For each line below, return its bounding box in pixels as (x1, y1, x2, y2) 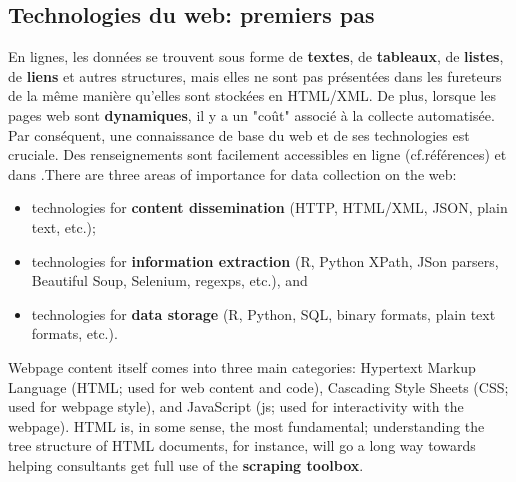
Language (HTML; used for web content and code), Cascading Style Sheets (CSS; (8, 376, 509, 397)
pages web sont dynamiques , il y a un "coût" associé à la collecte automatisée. (8, 104, 495, 125)
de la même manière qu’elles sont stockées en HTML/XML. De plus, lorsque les (8, 85, 496, 106)
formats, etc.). (31, 323, 118, 344)
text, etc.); (31, 216, 96, 237)
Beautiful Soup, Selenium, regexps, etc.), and (31, 270, 308, 291)
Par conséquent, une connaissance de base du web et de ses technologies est (8, 124, 470, 145)
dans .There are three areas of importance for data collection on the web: (8, 163, 457, 184)
